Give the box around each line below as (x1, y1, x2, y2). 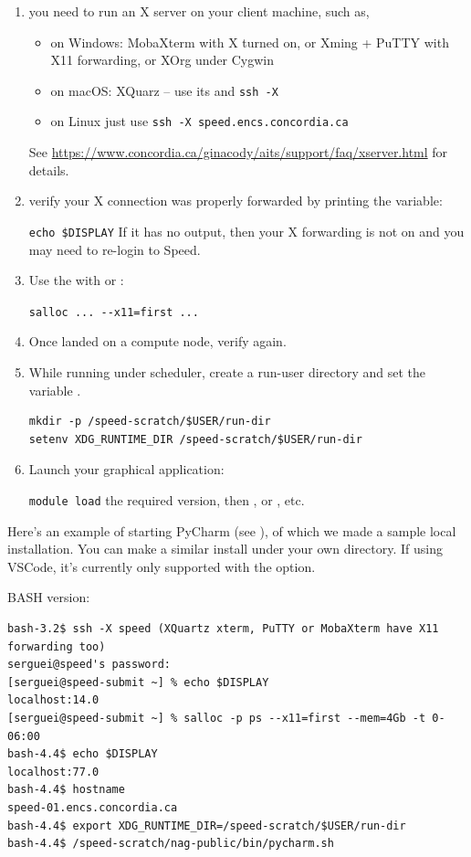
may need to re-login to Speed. (28, 239, 201, 259)
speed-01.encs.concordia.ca (7, 800, 178, 814)
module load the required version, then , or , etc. (28, 490, 305, 509)
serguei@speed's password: (7, 658, 171, 672)
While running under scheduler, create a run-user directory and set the (28, 362, 425, 381)
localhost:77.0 (7, 765, 99, 778)
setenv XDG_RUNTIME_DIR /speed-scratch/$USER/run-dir (28, 432, 362, 446)
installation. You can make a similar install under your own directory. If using (7, 539, 443, 558)
